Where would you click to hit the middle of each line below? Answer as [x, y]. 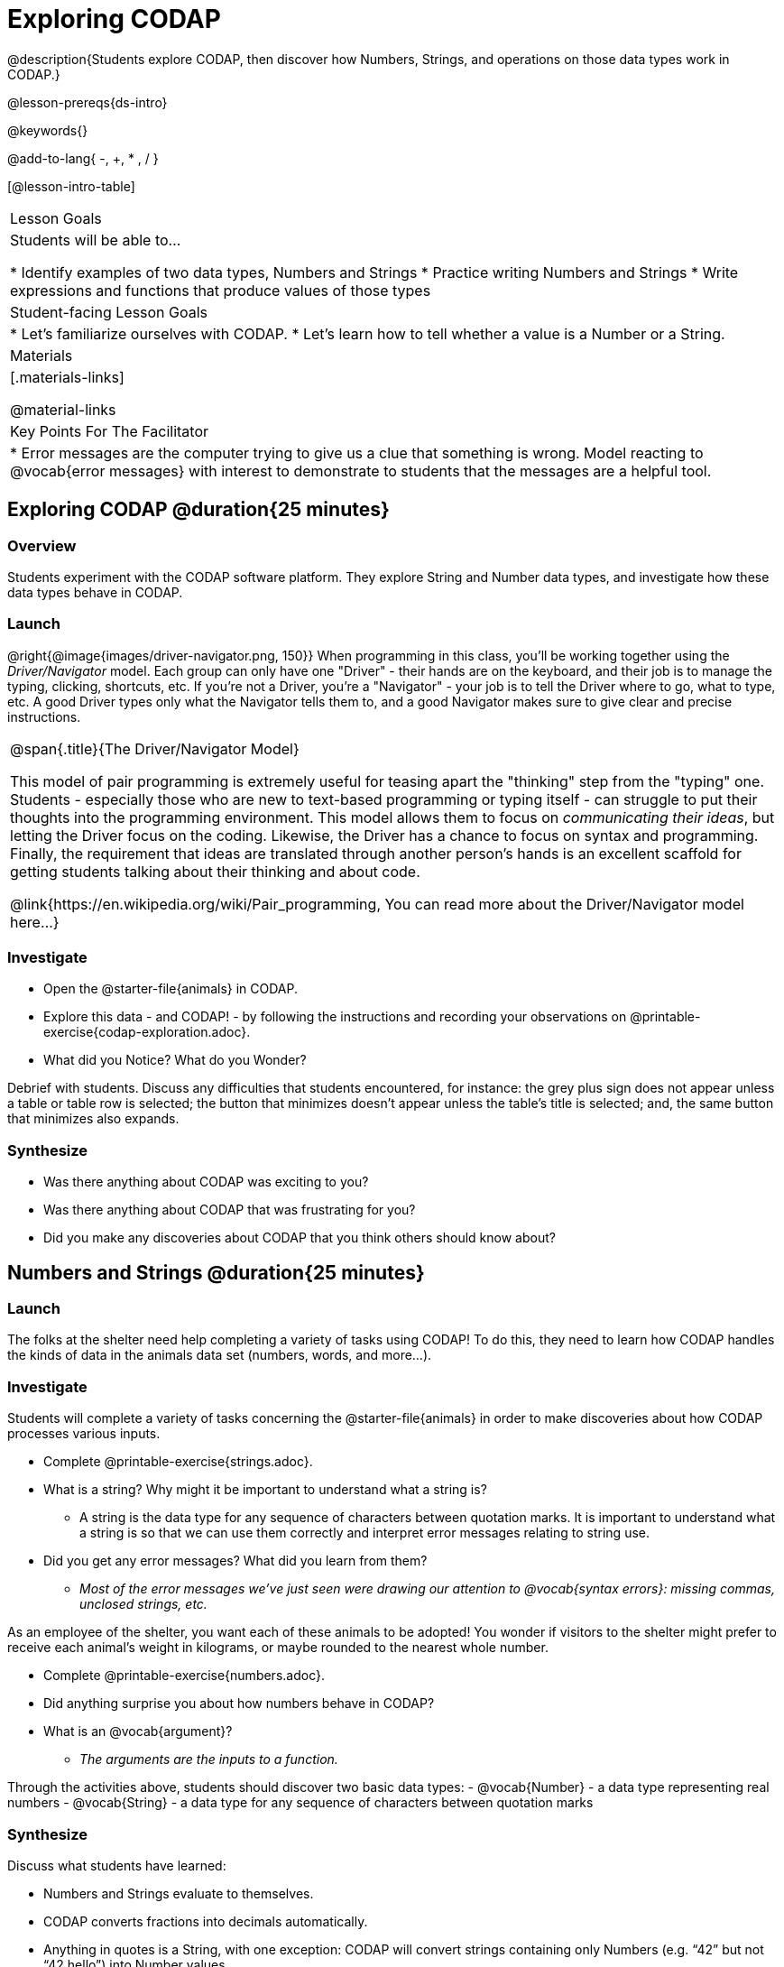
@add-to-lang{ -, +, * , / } [83, 158]
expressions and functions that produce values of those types [221, 290]
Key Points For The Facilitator [110, 431]
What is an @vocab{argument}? [138, 1732]
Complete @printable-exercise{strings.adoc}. [178, 1462]
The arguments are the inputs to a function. [209, 1759]
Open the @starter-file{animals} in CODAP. [171, 989]
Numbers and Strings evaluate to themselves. [179, 1893]
